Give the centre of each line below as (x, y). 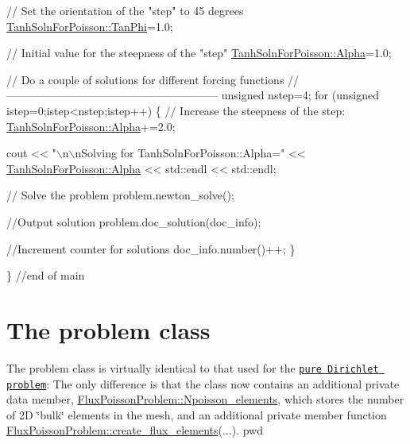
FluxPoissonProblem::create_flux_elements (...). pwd (135, 430)
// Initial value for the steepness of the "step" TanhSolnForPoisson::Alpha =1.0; (199, 53)
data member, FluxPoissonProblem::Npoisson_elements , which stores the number (205, 399)
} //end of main (46, 275)
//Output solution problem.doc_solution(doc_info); (134, 221)
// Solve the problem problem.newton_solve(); (120, 195)
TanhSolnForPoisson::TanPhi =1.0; (90, 26)
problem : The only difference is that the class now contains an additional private (203, 383)
